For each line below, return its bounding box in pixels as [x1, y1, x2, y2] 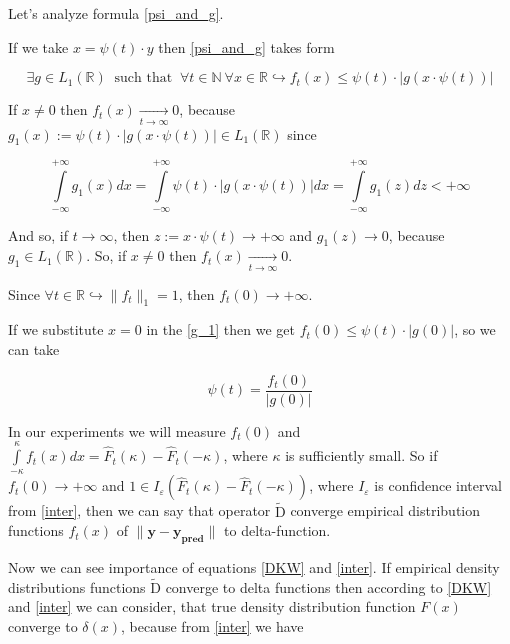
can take [8, 339, 60, 360]
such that [114, 71, 173, 86]
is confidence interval [374, 475, 503, 496]
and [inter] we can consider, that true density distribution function [8, 596, 416, 617]
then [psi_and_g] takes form [158, 36, 335, 57]
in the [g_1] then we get [146, 319, 295, 340]
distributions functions [8, 576, 146, 597]
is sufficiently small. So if [285, 445, 438, 466]
